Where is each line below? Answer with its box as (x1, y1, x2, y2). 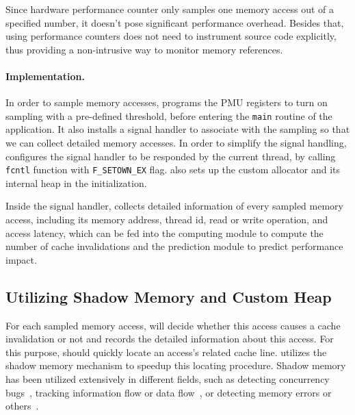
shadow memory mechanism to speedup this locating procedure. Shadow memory (5, 358, 346, 373)
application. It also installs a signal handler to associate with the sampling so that (5, 122, 350, 136)
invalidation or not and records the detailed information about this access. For (5, 331, 334, 346)
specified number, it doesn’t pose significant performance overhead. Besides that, (5, 15, 344, 29)
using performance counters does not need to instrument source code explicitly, (5, 29, 337, 43)
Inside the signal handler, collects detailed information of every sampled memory (5, 199, 343, 213)
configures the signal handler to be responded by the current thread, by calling (5, 149, 336, 163)
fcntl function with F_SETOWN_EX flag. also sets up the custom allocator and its (5, 162, 341, 177)
